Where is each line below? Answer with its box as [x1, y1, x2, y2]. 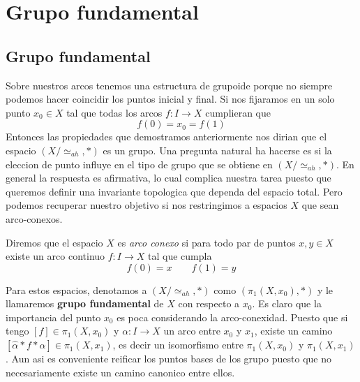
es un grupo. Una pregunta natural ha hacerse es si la [103, 142, 332, 157]
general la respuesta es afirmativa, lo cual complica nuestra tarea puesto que [6, 170, 331, 185]
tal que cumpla [148, 249, 212, 263]
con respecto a [178, 296, 240, 311]
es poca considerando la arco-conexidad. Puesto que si [117, 309, 348, 324]
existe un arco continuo [6, 249, 105, 263]
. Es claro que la [252, 296, 322, 311]
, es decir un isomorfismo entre [112, 337, 243, 352]
